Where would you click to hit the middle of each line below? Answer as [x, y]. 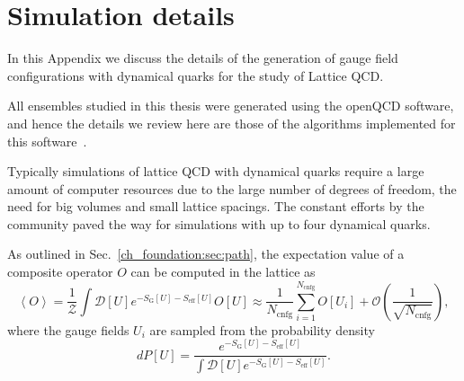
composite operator [60, 272]
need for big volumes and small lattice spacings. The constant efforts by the [216, 206]
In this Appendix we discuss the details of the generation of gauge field [203, 58]
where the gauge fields [68, 329]
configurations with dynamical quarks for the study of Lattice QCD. [196, 75]
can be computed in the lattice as [223, 272]
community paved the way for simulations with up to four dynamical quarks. [219, 223]
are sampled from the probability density [262, 329]
